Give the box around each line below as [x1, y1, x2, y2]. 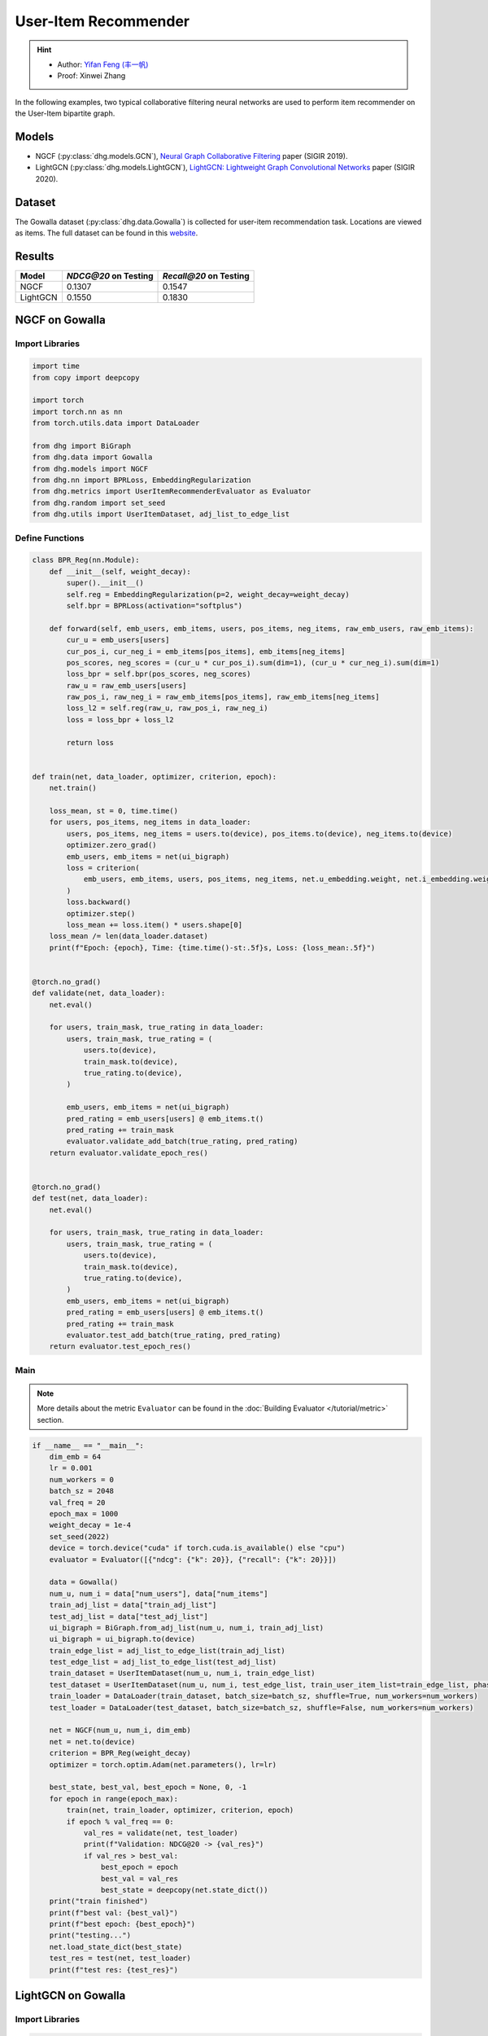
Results [15, 249, 54, 263]
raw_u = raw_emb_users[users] [66, 681, 187, 690]
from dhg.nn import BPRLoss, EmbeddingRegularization [32, 476, 251, 485]
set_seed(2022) [49, 1532, 110, 1541]
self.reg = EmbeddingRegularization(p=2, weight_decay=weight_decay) [66, 590, 350, 599]
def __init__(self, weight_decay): [49, 567, 191, 576]
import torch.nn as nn [32, 407, 123, 416]
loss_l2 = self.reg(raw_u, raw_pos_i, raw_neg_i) [66, 704, 268, 713]
